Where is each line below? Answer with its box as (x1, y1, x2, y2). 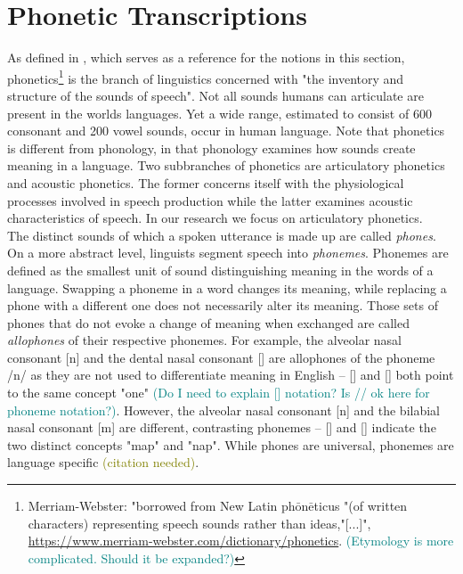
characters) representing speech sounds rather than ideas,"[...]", (28, 513, 371, 532)
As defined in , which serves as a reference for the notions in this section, (7, 48, 405, 67)
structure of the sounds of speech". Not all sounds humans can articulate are (7, 86, 424, 104)
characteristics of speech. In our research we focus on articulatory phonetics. (7, 209, 423, 227)
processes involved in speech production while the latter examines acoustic (7, 191, 413, 209)
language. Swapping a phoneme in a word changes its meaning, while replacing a (7, 278, 447, 297)
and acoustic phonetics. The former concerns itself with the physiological (7, 173, 404, 192)
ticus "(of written (313, 496, 408, 515)
